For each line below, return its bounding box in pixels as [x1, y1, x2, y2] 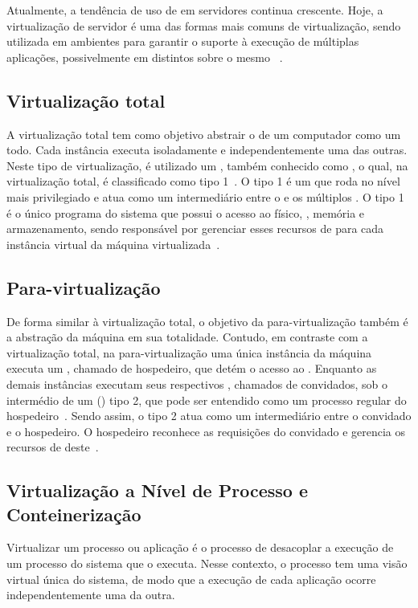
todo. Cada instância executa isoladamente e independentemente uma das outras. [6, 141, 408, 158]
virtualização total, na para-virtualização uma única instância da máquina [6, 344, 372, 361]
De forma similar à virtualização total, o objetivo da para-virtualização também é [6, 312, 408, 329]
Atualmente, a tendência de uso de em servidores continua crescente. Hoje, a [6, 2, 383, 18]
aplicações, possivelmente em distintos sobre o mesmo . [6, 48, 283, 65]
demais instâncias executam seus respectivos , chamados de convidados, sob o [6, 375, 388, 392]
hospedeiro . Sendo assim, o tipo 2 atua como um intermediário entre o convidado [6, 407, 412, 424]
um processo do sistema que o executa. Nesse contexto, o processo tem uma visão [6, 555, 408, 572]
